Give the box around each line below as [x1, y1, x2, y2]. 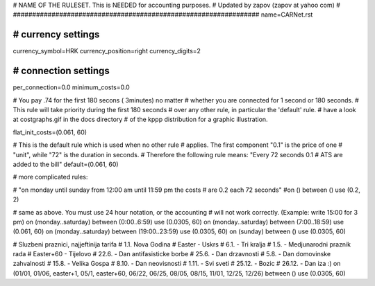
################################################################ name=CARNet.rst [12, 10, 313, 19]
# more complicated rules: [12, 173, 88, 181]
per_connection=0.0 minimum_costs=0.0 [12, 83, 130, 91]
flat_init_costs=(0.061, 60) [12, 128, 87, 136]
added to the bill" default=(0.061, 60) [12, 160, 119, 168]
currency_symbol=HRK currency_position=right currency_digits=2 [12, 47, 201, 55]
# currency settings [12, 28, 100, 41]
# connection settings [12, 65, 110, 77]
